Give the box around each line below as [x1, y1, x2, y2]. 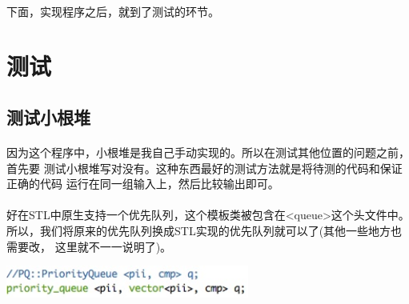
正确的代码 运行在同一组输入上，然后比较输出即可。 [6, 175, 279, 192]
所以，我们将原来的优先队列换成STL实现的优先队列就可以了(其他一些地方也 [6, 222, 403, 238]
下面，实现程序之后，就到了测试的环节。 [6, 2, 219, 19]
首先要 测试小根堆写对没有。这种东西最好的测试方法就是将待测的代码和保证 [6, 159, 403, 176]
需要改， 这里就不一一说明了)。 [6, 238, 172, 254]
